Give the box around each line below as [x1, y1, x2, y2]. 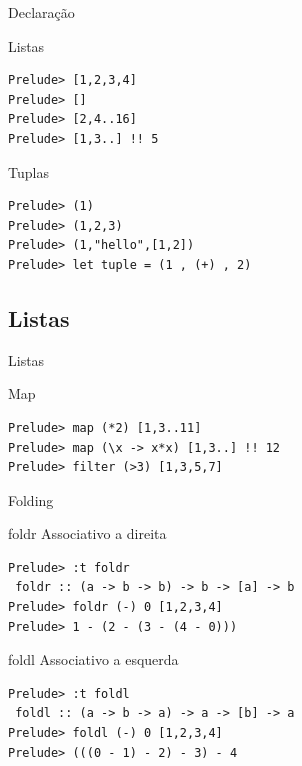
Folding [8, 489, 54, 510]
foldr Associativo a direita [8, 523, 167, 544]
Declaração [8, 2, 75, 22]
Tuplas [8, 161, 49, 182]
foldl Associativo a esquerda [8, 649, 179, 670]
